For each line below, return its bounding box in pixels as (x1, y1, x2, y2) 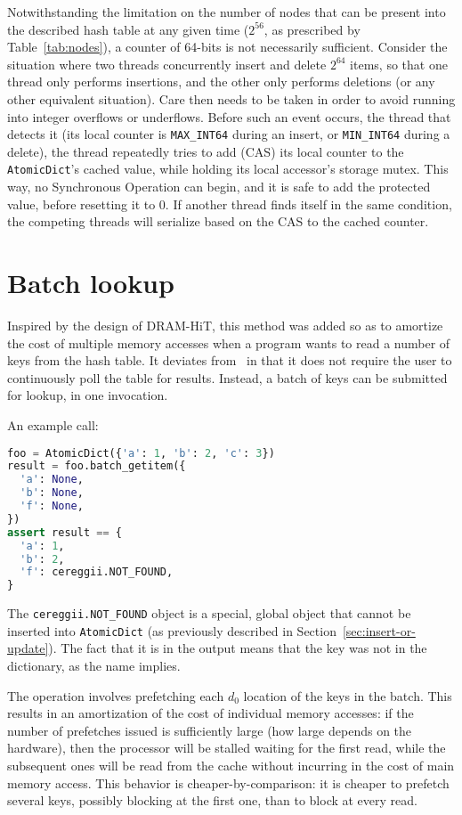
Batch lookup (7, 265, 174, 301)
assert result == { (7, 526, 122, 539)
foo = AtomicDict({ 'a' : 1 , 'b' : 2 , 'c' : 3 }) (7, 446, 275, 460)
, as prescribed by (263, 20, 361, 38)
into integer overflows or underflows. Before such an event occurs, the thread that (7, 107, 451, 126)
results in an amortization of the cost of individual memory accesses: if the (7, 704, 414, 722)
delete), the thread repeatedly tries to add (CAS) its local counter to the (7, 142, 404, 160)
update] (7, 639, 49, 657)
